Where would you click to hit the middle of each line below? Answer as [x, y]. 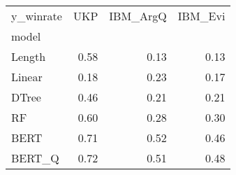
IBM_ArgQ [138, 16]
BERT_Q [35, 158]
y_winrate [37, 16]
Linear [27, 77]
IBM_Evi [201, 16]
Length [29, 56]
